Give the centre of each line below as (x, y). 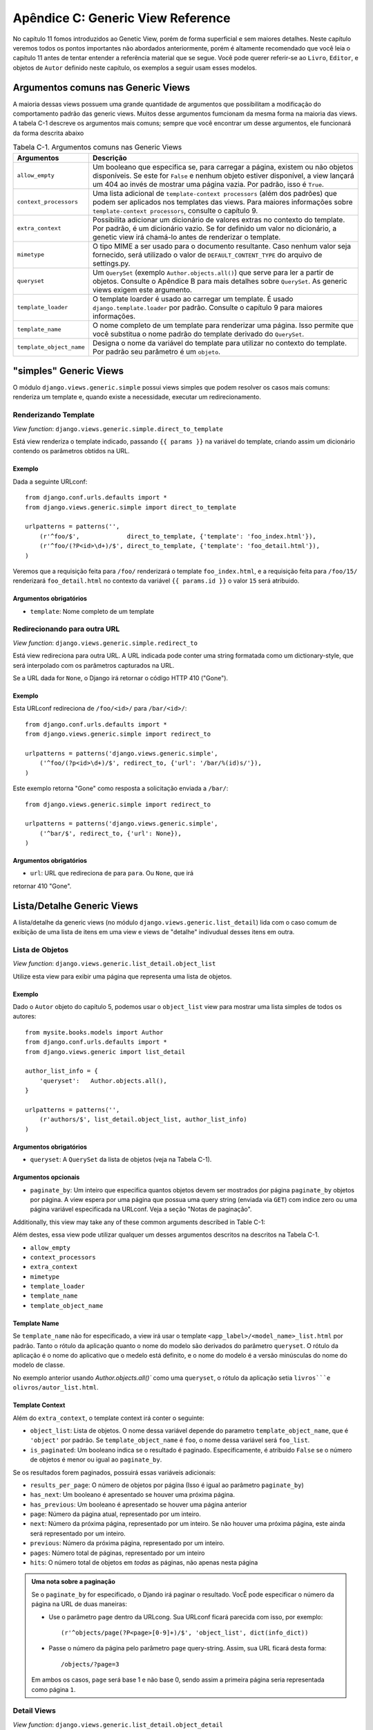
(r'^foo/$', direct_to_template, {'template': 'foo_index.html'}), (178, 536)
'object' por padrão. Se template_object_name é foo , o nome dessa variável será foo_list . (170, 1440)
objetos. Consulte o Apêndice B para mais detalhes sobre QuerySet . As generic (220, 281)
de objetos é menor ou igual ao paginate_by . (96, 1459)
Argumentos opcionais (46, 1177)
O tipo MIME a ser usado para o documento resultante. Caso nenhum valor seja (222, 246)
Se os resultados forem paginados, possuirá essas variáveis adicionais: (114, 1472)
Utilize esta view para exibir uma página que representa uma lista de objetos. (122, 976)
